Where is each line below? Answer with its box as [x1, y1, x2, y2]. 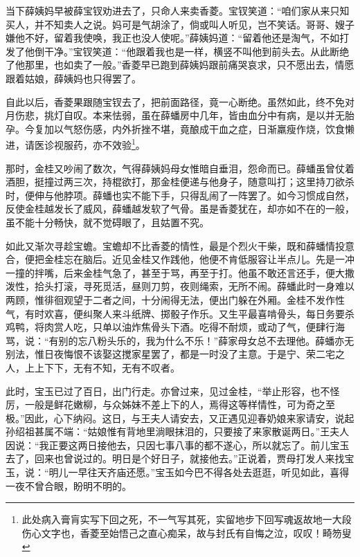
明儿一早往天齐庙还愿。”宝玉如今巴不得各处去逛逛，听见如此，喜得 [48, 465, 350, 480]
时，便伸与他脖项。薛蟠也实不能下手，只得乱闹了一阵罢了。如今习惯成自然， [6, 188, 354, 202]
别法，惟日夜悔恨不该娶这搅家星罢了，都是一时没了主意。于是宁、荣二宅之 [6, 347, 345, 361]
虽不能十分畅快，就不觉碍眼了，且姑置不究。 [6, 214, 209, 229]
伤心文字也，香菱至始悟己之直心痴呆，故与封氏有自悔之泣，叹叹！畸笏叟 [21, 525, 352, 540]
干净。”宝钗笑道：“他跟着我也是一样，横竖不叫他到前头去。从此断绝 [44, 44, 350, 58]
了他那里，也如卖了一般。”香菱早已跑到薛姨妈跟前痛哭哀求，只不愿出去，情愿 [6, 57, 354, 72]
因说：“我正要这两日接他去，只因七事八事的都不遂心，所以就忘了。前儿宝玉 [6, 437, 350, 452]
